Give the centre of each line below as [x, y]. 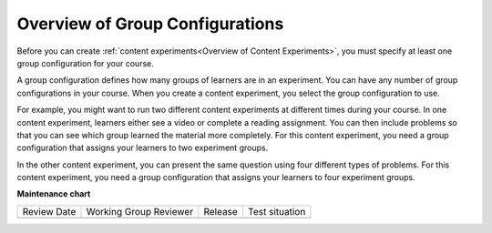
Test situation [277, 211]
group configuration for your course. [85, 63]
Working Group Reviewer [140, 211]
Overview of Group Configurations [150, 24]
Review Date [49, 211]
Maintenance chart [54, 194]
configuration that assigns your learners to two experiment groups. [143, 148]
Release [221, 211]
